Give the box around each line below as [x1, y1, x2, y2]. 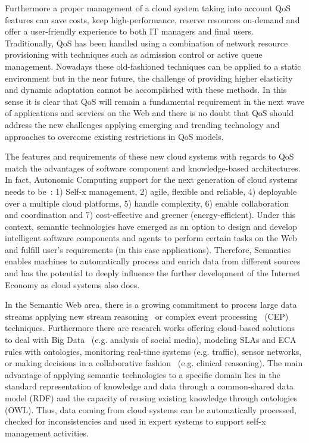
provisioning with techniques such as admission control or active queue [5, 48, 263, 61]
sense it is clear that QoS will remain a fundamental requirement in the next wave [5, 95, 305, 107]
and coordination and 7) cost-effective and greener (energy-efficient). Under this [5, 208, 296, 221]
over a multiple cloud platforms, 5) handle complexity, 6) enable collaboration [5, 196, 289, 209]
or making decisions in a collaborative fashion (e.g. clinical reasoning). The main [5, 357, 303, 369]
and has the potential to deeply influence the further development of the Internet [5, 267, 301, 279]
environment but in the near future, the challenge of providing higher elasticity [5, 71, 293, 84]
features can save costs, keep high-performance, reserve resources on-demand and [5, 13, 300, 26]
